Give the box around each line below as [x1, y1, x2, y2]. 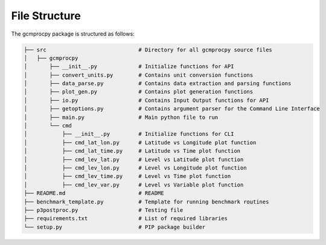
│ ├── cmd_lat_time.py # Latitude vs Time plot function [24, 148, 241, 154]
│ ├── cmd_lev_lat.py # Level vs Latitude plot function [24, 156, 244, 163]
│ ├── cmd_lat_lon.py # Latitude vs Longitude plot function [24, 139, 257, 146]
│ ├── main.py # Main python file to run [24, 113, 219, 121]
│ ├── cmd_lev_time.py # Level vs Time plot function [24, 173, 231, 180]
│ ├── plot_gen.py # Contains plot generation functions [24, 88, 254, 95]
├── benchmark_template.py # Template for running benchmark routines [24, 198, 269, 205]
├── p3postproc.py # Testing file [24, 206, 184, 214]
